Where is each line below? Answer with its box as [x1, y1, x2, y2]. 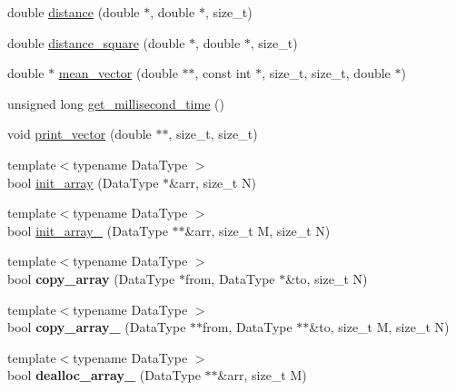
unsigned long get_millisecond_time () [7, 93, 224, 112]
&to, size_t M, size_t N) [309, 318, 450, 337]
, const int [194, 64, 252, 83]
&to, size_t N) [285, 269, 368, 288]
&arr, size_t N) [169, 172, 256, 191]
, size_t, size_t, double [262, 64, 391, 83]
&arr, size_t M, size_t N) [184, 220, 331, 239]
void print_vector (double [7, 124, 152, 143]
